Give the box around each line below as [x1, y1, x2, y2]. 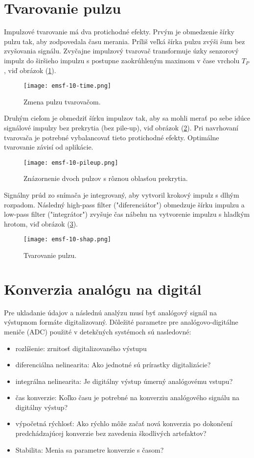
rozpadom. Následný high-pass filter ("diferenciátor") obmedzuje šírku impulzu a [4, 199, 245, 209]
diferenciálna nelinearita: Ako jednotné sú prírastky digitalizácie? [15, 359, 211, 370]
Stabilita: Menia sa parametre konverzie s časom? [15, 444, 164, 455]
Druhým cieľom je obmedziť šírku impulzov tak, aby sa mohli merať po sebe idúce [4, 113, 250, 123]
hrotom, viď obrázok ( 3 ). [4, 218, 78, 229]
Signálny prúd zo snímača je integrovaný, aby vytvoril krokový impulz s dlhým [4, 189, 239, 200]
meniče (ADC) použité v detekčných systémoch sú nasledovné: [4, 326, 191, 336]
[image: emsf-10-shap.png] [23, 236, 111, 243]
